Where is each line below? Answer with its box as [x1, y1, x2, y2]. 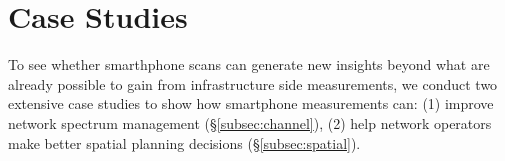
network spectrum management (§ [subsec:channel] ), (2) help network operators [8, 112, 492, 133]
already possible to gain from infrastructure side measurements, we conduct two [8, 73, 498, 94]
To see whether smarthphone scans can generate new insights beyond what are [8, 54, 490, 75]
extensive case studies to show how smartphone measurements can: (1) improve [8, 93, 494, 114]
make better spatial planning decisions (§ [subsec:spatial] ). [8, 132, 361, 153]
